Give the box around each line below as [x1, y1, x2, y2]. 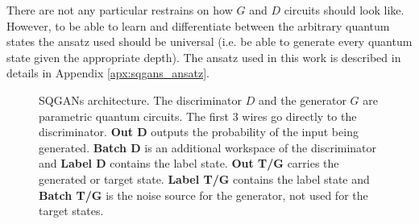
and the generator [258, 91, 346, 108]
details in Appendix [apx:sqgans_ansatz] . [6, 64, 209, 81]
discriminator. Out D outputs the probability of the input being [39, 123, 359, 140]
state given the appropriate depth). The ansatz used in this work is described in [6, 48, 401, 65]
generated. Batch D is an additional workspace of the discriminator [39, 139, 377, 156]
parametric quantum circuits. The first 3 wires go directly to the [39, 107, 357, 124]
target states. [39, 202, 104, 219]
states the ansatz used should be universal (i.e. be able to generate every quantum [6, 33, 413, 50]
